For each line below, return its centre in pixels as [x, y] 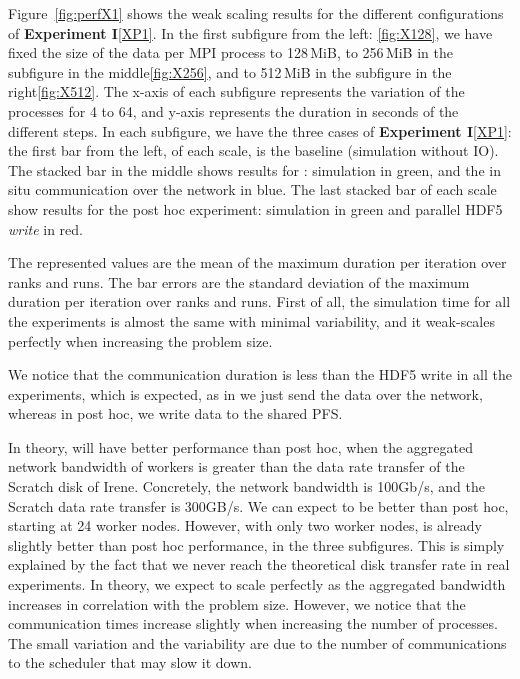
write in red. [45, 228]
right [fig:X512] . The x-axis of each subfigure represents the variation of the [236, 91]
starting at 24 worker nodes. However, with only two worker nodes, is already [245, 525]
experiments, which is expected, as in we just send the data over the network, [245, 393]
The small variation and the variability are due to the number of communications [257, 642]
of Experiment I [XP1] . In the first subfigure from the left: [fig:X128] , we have [250, 32]
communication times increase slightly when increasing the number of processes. [253, 623]
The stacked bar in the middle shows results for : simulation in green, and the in [254, 169]
